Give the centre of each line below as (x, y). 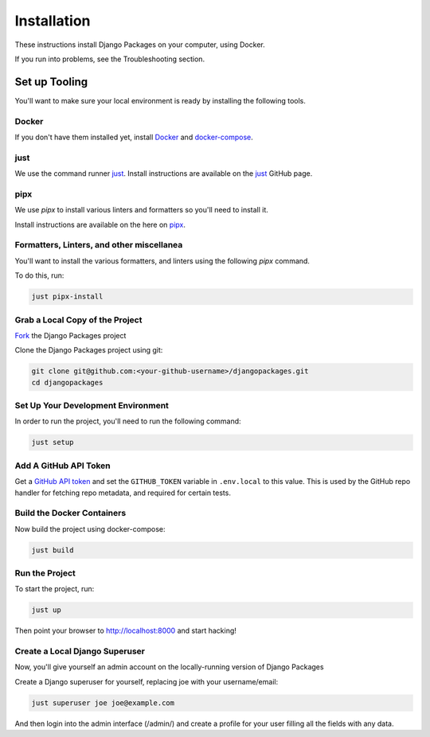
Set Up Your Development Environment (92, 406)
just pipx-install (67, 297)
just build (53, 550)
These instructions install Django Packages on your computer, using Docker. (140, 45)
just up (46, 610)
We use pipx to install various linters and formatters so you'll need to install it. (141, 210)
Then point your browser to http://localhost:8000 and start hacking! (125, 631)
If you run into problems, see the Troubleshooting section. (110, 59)
